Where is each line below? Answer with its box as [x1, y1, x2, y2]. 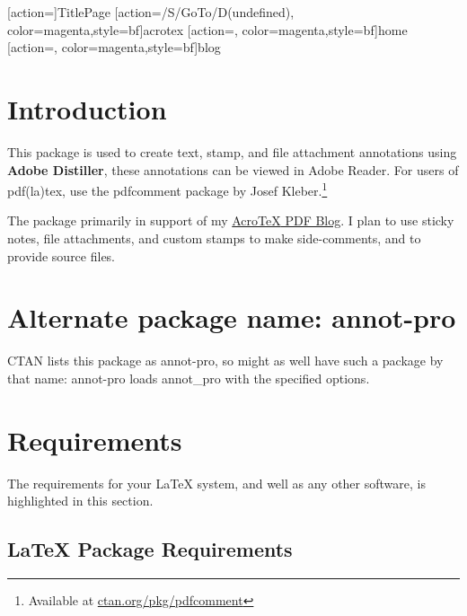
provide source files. [7, 246, 116, 265]
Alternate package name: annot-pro [7, 299, 456, 336]
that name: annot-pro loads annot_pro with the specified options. [7, 368, 370, 387]
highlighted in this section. [7, 491, 154, 510]
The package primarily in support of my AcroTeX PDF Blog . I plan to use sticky [7, 211, 454, 230]
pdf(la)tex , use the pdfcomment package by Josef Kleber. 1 [7, 179, 328, 199]
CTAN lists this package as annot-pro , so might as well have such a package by [7, 351, 444, 370]
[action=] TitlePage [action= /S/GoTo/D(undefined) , [7, 3, 295, 21]
